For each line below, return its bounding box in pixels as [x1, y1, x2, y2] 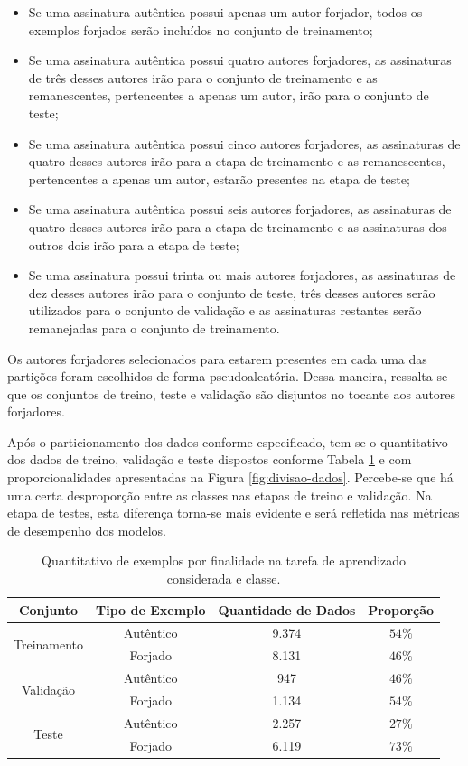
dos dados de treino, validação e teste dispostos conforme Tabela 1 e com [7, 450, 412, 469]
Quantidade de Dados [218, 600, 356, 619]
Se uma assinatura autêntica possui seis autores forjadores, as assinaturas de [28, 200, 452, 219]
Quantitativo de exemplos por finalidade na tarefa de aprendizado [41, 551, 407, 570]
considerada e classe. [166, 569, 281, 588]
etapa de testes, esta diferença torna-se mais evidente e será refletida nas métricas [7, 503, 460, 522]
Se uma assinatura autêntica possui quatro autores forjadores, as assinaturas [28, 51, 452, 70]
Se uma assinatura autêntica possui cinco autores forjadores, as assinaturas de [28, 134, 461, 153]
